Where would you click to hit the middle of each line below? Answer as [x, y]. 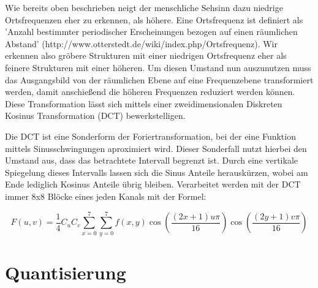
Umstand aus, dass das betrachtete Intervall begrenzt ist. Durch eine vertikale [151, 160]
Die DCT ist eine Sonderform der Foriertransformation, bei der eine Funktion [150, 136]
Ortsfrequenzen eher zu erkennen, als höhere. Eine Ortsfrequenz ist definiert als [154, 19]
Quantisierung [66, 272]
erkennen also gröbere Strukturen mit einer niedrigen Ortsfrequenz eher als [146, 55]
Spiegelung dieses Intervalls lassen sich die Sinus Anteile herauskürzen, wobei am [157, 172]
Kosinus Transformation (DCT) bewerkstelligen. [95, 116]
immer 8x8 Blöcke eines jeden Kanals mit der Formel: [106, 196]
